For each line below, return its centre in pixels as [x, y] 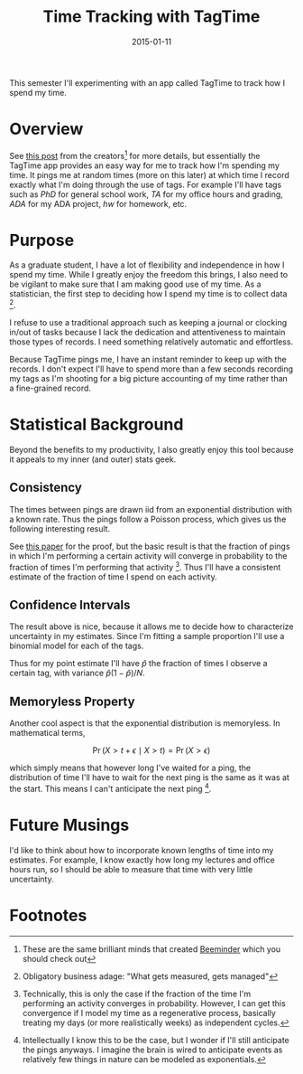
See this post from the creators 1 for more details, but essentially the [135, 155]
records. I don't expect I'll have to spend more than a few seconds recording [151, 369]
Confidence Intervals [70, 604]
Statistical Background [96, 424]
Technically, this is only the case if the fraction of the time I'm [136, 994]
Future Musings [69, 825]
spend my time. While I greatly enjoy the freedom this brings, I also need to [149, 275]
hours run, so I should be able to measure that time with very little [131, 869]
